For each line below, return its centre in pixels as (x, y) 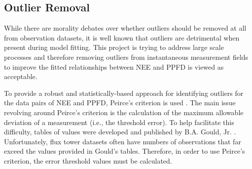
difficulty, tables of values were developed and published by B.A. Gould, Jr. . (120, 132)
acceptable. (21, 76)
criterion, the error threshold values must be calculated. (88, 160)
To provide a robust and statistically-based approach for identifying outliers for (124, 93)
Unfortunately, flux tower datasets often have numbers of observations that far (123, 141)
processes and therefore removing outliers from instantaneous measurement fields (126, 57)
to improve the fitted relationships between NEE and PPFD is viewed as (114, 66)
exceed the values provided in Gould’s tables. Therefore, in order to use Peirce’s (125, 151)
